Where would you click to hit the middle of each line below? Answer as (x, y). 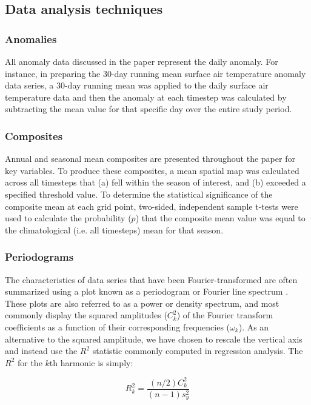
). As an (254, 326)
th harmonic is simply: (91, 362)
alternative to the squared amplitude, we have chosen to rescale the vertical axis (154, 339)
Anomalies (31, 38)
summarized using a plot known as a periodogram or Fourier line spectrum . (147, 291)
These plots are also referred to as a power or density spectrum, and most (142, 303)
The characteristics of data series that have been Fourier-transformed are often (151, 279)
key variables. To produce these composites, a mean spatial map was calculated (152, 170)
